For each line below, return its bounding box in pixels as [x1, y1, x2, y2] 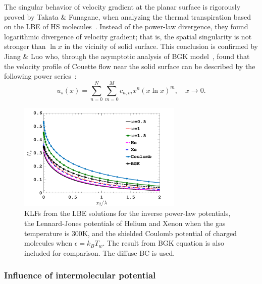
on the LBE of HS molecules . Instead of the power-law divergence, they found [4, 21, 248, 32]
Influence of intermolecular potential [4, 269, 156, 281]
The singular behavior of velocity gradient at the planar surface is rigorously [4, 2, 241, 12]
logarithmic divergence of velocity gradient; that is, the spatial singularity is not [4, 31, 252, 41]
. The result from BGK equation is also [102, 238, 225, 248]
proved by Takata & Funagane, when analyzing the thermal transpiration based [4, 11, 251, 22]
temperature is [24, 228, 70, 238]
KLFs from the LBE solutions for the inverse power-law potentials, [24, 208, 231, 218]
